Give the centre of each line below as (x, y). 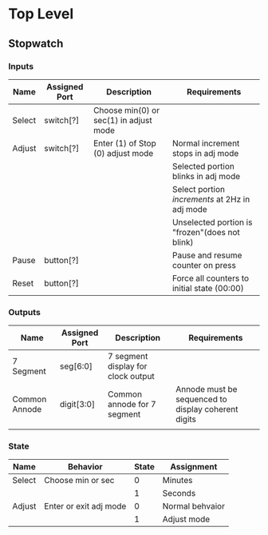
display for (127, 366)
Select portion (199, 189)
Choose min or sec (79, 481)
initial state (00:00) (208, 288)
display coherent (207, 409)
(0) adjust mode (123, 153)
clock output (131, 377)
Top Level (41, 14)
